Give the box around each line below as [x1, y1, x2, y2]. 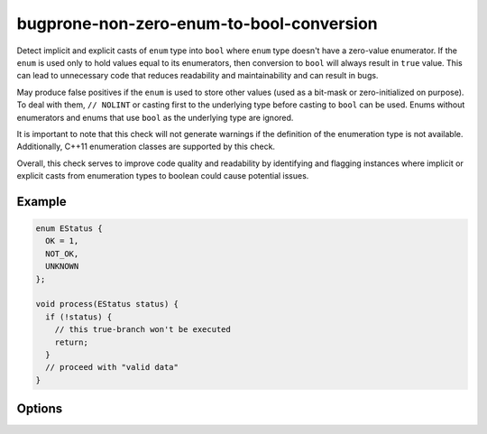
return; [54, 337, 89, 347]
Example [16, 194, 67, 209]
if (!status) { [45, 311, 113, 322]
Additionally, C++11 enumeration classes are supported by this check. [16, 141, 275, 152]
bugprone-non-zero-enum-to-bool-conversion [16, 14, 378, 33]
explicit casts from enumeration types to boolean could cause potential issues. [16, 171, 309, 181]
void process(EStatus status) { [35, 299, 179, 309]
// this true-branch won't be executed [54, 325, 232, 335]
